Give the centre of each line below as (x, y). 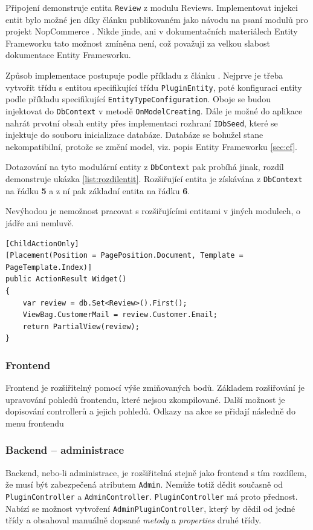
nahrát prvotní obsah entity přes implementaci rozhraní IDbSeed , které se (142, 123)
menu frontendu (35, 423)
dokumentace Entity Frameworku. (68, 55)
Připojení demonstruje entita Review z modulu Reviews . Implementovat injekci (152, 7)
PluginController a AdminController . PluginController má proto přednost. (152, 496)
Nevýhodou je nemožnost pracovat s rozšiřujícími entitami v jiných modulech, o (153, 211)
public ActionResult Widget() (66, 279)
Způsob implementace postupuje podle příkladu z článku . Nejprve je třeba (144, 75)
